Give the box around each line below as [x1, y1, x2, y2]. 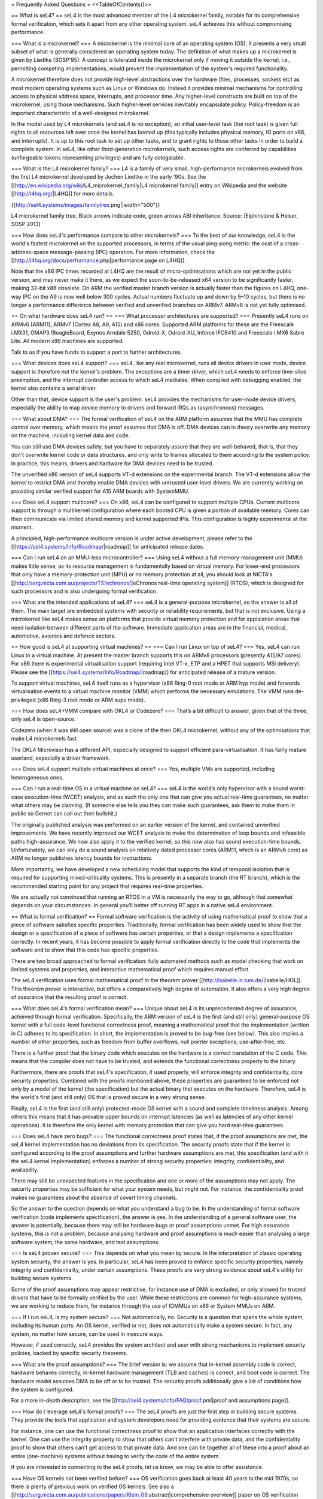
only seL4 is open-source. [11, 715, 76, 723]
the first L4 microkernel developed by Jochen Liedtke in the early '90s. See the [11, 173, 206, 180]
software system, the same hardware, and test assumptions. [11, 1238, 160, 1245]
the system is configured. [11, 1386, 74, 1393]
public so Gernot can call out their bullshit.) [11, 810, 118, 817]
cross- [284, 240, 301, 247]
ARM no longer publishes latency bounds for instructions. [11, 854, 153, 862]
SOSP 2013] [11, 221, 41, 228]
